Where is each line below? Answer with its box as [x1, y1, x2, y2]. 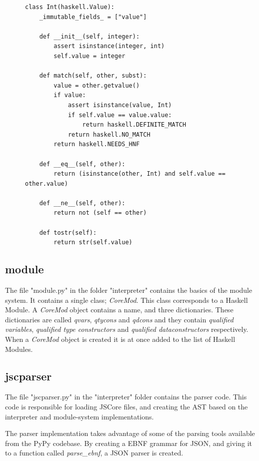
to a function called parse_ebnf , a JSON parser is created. [5, 447, 183, 458]
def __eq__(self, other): [39, 160, 125, 168]
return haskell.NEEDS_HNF [53, 141, 140, 148]
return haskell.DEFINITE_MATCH [82, 121, 186, 129]
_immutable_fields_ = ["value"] [39, 13, 147, 21]
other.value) [25, 180, 68, 187]
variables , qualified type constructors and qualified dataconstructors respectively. [5, 324, 248, 334]
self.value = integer [53, 52, 125, 60]
